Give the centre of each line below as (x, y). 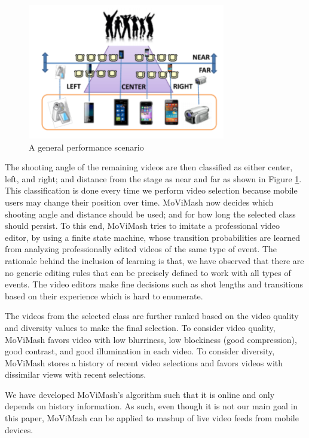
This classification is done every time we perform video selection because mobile (151, 190)
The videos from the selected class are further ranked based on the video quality (152, 316)
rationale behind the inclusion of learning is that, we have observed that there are (154, 260)
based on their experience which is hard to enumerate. (104, 295)
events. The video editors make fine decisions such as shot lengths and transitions (154, 284)
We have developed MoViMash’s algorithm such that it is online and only (140, 394)
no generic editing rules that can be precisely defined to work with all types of (148, 272)
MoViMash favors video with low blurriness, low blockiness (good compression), (151, 339)
